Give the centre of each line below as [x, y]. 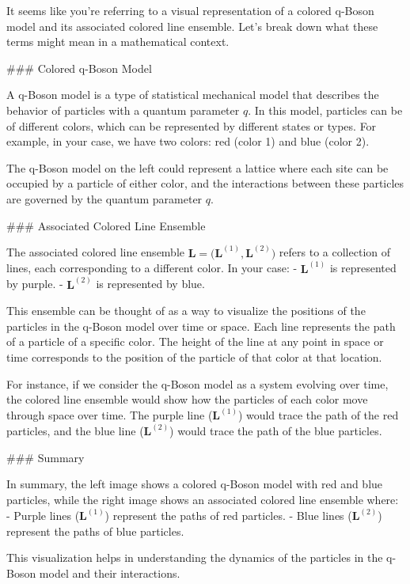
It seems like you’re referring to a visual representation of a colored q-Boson [190, 10]
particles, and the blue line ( [75, 431]
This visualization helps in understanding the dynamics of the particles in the [195, 557]
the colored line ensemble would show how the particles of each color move [187, 399]
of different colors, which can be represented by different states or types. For [192, 125]
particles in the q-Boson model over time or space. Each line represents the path [201, 326]
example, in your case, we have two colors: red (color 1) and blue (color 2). [188, 141]
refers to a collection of [335, 252]
